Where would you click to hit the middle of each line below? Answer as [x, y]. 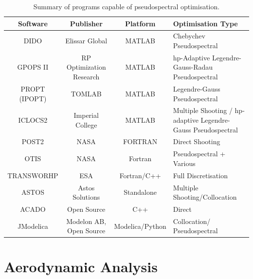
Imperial [86, 115]
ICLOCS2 [33, 120]
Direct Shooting [197, 141]
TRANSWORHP [33, 175]
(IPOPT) [33, 98]
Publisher [86, 23]
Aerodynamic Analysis [81, 266]
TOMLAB [86, 93]
